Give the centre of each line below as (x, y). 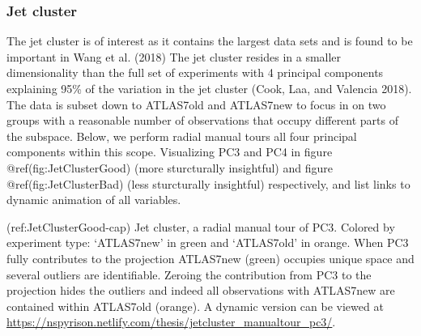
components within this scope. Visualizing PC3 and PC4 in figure (170, 152)
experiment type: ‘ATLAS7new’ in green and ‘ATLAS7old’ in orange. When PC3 (208, 242)
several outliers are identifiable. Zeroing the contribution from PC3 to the (189, 274)
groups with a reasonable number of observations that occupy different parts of (203, 120)
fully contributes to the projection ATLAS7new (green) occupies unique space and (210, 258)
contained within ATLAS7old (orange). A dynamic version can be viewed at (195, 306)
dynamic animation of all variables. (94, 200)
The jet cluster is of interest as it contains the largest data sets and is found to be (210, 41)
